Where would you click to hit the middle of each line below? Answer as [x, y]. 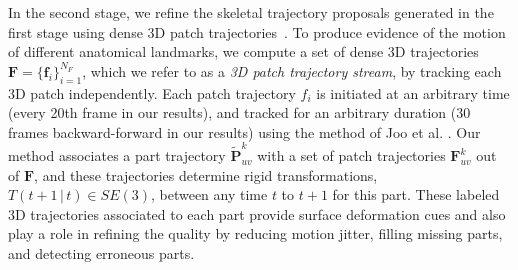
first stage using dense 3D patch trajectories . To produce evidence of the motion [257, 31]
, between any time [209, 194]
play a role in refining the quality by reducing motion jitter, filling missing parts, [255, 233]
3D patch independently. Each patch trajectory [152, 92]
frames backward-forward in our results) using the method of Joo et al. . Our [244, 131]
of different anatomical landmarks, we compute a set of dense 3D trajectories [243, 51]
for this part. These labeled [416, 194]
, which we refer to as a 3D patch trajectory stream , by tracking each [292, 70]
